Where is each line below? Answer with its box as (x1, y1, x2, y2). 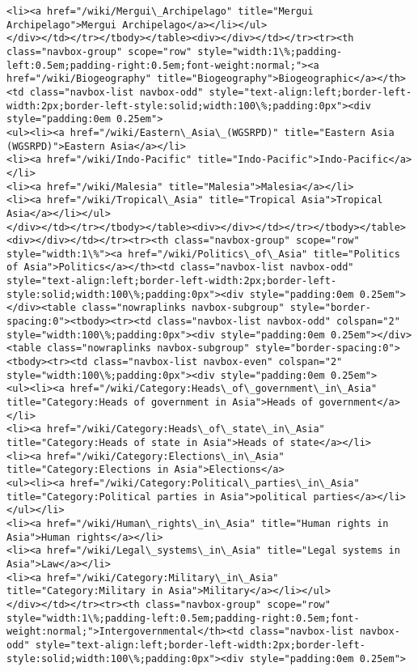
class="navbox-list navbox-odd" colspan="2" (157, 316, 400, 328)
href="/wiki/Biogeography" (6, 73, 151, 85)
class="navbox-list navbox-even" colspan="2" (93, 356, 343, 368)
